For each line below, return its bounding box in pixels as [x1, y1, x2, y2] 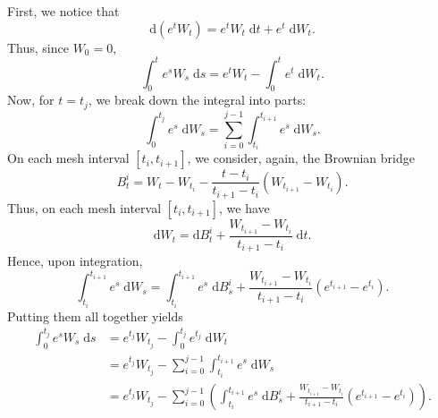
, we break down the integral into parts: [88, 90, 307, 109]
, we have [219, 198, 270, 217]
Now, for [7, 90, 55, 109]
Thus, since [7, 38, 69, 56]
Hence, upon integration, [7, 252, 143, 270]
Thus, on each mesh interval [7, 198, 162, 217]
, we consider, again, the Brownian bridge [187, 149, 415, 167]
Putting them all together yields [7, 306, 183, 325]
